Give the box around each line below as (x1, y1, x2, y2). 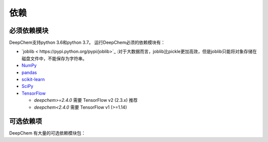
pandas (21, 70, 37, 75)
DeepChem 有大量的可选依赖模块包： (9, 130, 86, 136)
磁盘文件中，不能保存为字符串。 (21, 55, 87, 62)
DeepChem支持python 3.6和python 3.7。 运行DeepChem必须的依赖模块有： (9, 40, 166, 46)
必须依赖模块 (9, 26, 49, 35)
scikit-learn (21, 76, 45, 82)
